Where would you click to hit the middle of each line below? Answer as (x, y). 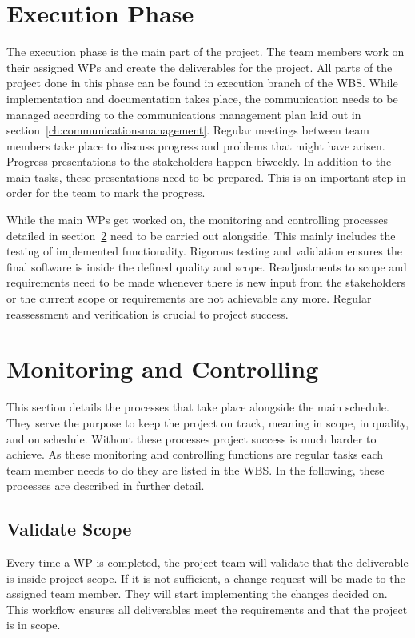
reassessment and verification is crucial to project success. (148, 313)
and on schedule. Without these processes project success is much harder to (192, 438)
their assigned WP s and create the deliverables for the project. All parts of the (200, 67)
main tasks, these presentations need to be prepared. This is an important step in (206, 177)
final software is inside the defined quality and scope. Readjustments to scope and (207, 266)
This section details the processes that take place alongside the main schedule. (198, 407)
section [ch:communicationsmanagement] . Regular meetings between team (188, 130)
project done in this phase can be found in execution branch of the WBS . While (202, 83)
